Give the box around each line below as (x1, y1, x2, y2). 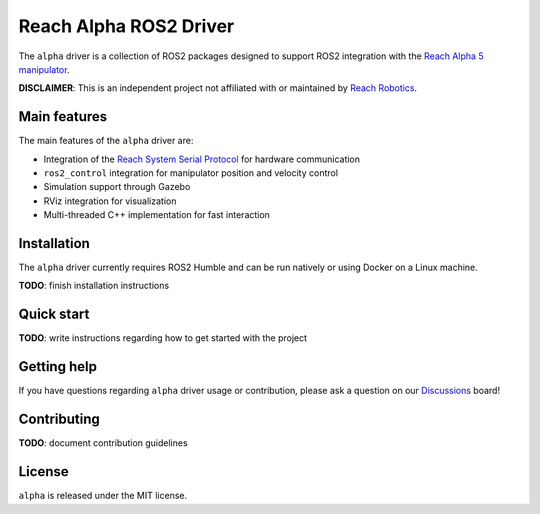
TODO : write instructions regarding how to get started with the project (18, 332, 308, 344)
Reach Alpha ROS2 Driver (18, 15, 235, 37)
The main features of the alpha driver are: (18, 135, 194, 147)
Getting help (18, 358, 97, 375)
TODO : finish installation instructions (18, 280, 170, 292)
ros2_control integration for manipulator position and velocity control (43, 167, 339, 179)
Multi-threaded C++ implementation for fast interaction (43, 209, 270, 221)
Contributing (18, 411, 100, 428)
